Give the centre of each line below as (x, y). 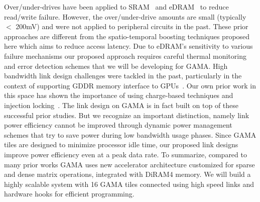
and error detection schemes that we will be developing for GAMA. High (116, 66)
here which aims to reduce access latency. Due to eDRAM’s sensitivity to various (128, 46)
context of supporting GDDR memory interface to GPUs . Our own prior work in (130, 85)
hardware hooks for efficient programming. (69, 194)
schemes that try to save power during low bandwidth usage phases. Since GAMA (130, 134)
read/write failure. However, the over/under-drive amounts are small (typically (125, 16)
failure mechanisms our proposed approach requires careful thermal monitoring (125, 56)
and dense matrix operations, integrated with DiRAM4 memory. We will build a (127, 174)
